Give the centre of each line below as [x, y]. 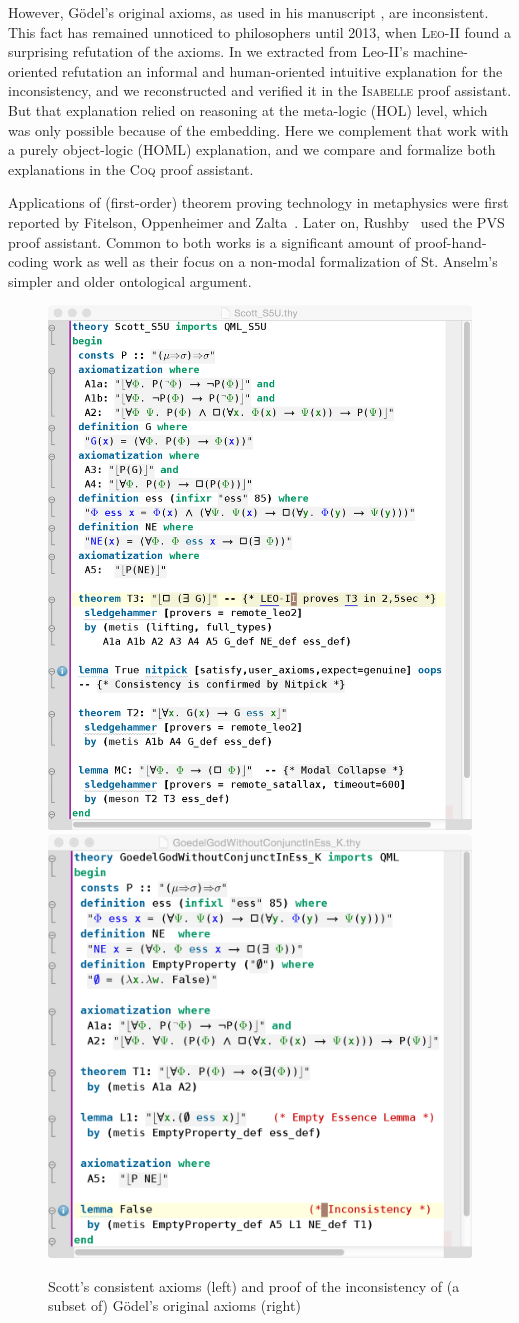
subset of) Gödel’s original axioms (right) [174, 1305]
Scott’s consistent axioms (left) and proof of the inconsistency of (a [254, 1285]
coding [28, 261]
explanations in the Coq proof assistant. [131, 168]
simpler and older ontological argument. [130, 280]
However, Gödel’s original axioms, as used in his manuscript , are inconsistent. [248, 12]
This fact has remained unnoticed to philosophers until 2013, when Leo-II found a [259, 31]
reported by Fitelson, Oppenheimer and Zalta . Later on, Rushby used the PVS [256, 221]
